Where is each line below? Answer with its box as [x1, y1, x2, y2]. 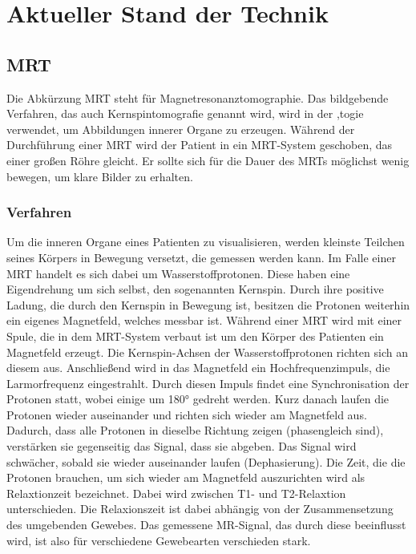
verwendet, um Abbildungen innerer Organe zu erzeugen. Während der [6, 120, 355, 137]
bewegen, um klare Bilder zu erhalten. [6, 168, 193, 184]
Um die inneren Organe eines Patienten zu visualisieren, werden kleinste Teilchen [6, 233, 405, 250]
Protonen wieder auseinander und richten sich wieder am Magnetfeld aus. [6, 406, 367, 423]
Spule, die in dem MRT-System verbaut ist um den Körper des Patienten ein [6, 327, 384, 344]
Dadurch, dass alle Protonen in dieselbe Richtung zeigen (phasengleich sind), [6, 422, 384, 439]
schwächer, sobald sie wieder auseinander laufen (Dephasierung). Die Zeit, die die [6, 453, 406, 470]
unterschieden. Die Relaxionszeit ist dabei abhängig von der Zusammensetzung [6, 500, 394, 517]
